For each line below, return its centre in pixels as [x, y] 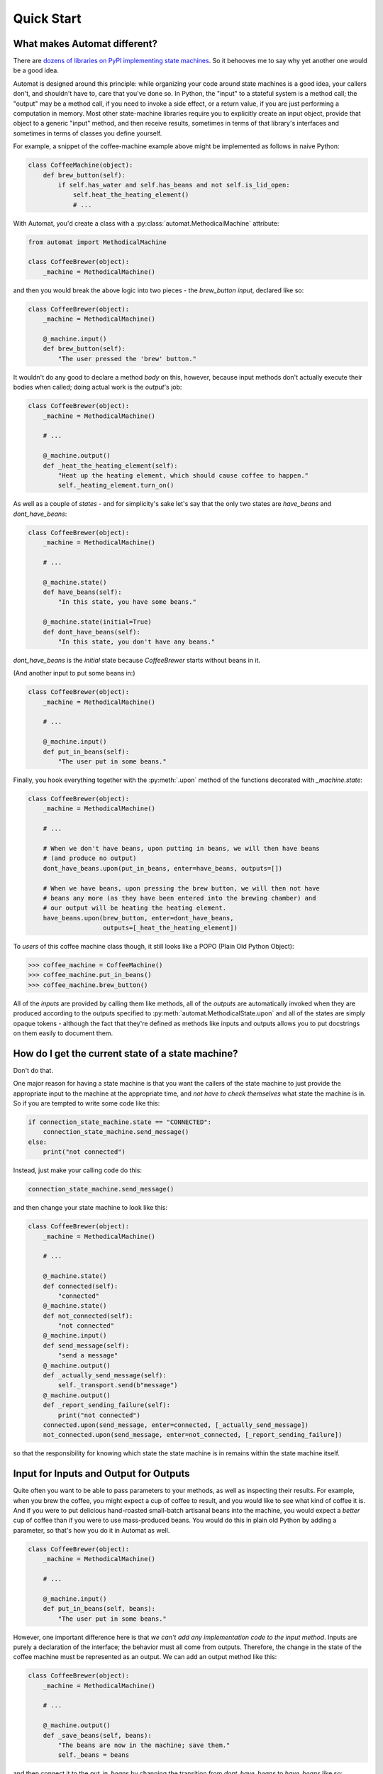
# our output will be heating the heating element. [135, 908]
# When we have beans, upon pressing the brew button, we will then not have [182, 888]
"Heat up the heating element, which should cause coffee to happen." [183, 475]
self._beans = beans [94, 1755]
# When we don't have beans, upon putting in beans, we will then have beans [182, 848]
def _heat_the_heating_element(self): [110, 465]
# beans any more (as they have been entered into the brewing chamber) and [179, 898]
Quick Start [47, 18]
